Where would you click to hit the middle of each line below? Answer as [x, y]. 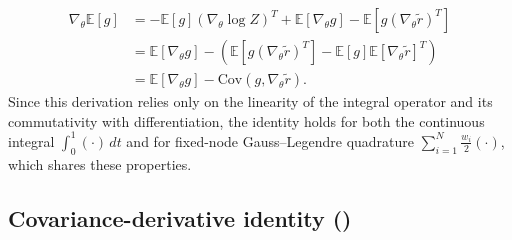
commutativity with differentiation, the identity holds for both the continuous [246, 120]
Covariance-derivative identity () [180, 217]
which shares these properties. [100, 163]
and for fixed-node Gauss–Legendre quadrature [270, 140]
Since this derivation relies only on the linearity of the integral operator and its [250, 101]
